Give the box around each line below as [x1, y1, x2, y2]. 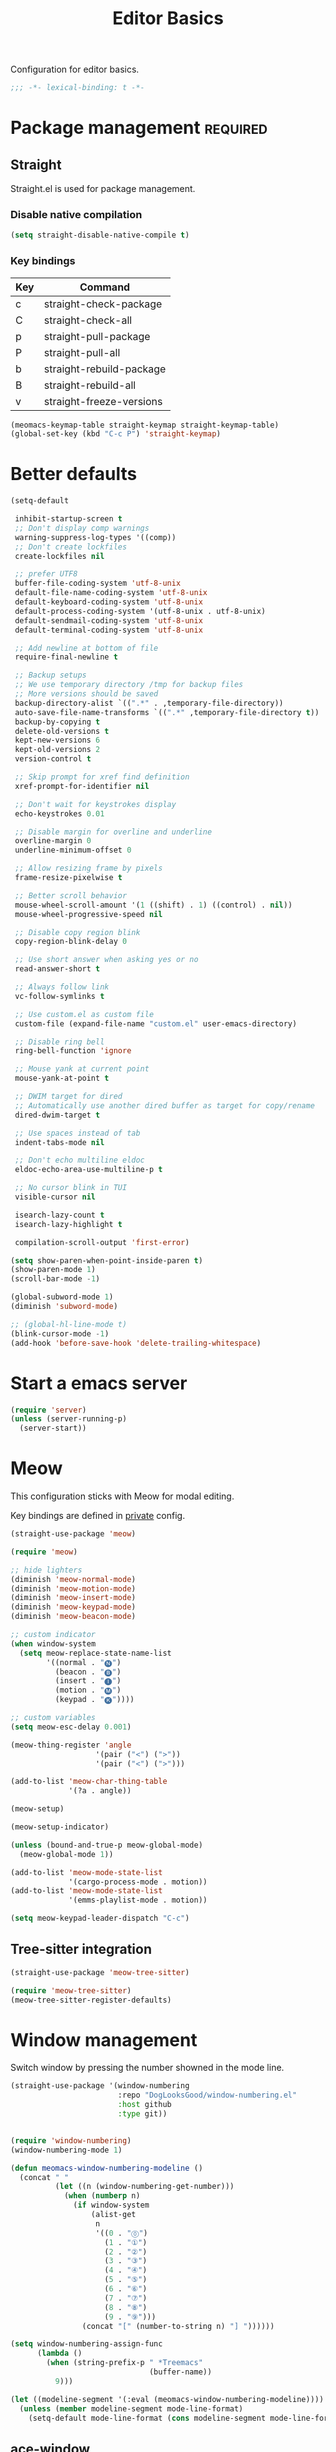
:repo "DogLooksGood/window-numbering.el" [117, 2090, 298, 2101]
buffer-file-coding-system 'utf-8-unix [14, 578, 182, 589]
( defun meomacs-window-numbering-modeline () [10, 2163, 203, 2173]
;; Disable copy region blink [14, 927, 141, 937]
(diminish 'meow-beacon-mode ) [10, 1612, 137, 1622]
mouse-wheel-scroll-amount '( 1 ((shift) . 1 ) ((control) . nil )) [14, 900, 293, 910]
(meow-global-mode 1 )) [19, 1849, 114, 1859]
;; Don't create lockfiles [14, 542, 128, 552]
